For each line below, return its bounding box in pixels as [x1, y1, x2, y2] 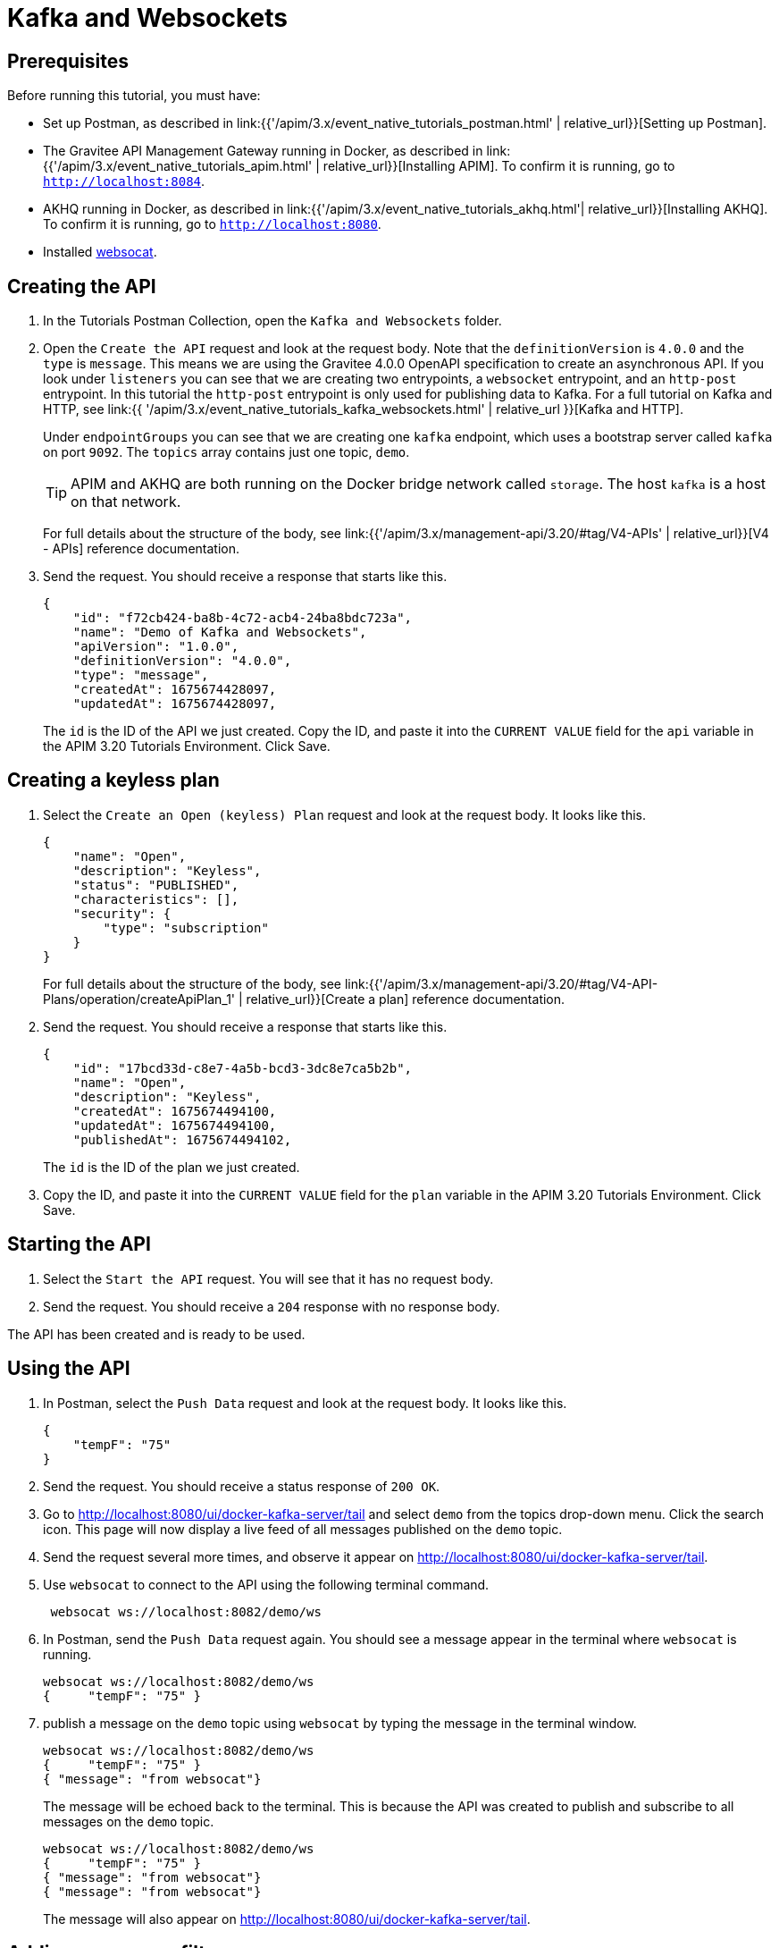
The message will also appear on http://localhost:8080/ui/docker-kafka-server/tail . [43, 1910, 531, 1927]
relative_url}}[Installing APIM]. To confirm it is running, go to [322, 158, 675, 174]
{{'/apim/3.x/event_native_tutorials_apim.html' [43, 158, 313, 174]
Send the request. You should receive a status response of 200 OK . [43, 1478, 440, 1494]
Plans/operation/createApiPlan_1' [43, 991, 236, 1007]
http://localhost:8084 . [43, 173, 205, 190]
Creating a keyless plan [7, 769, 220, 792]
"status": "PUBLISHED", [72, 877, 239, 892]
